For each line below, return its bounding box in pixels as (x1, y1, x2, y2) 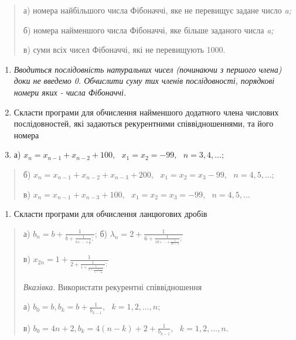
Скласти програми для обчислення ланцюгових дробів (13, 208, 207, 220)
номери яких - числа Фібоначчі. (13, 86, 127, 98)
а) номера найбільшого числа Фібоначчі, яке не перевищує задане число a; (23, 4, 291, 16)
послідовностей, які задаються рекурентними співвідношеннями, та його (13, 117, 274, 130)
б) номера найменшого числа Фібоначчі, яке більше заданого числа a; (23, 23, 274, 36)
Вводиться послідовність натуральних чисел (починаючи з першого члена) (13, 63, 282, 75)
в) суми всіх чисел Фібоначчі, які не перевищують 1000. (23, 43, 226, 56)
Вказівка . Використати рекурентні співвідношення (23, 280, 202, 293)
